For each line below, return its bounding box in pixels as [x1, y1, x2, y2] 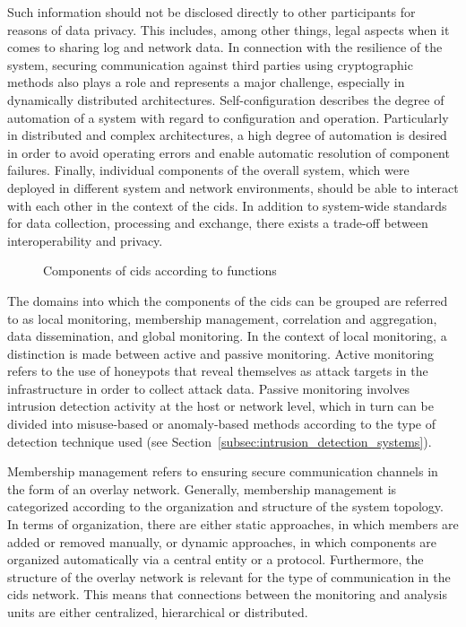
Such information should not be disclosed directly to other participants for [7, 3, 416, 21]
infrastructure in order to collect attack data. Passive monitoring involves [7, 379, 410, 397]
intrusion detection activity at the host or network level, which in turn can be [7, 396, 434, 415]
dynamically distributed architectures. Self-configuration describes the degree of [7, 90, 444, 109]
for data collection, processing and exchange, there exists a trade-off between [7, 213, 428, 232]
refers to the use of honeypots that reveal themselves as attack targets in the [7, 361, 428, 380]
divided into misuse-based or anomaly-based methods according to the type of [7, 414, 436, 433]
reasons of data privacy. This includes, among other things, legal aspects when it [7, 20, 450, 39]
